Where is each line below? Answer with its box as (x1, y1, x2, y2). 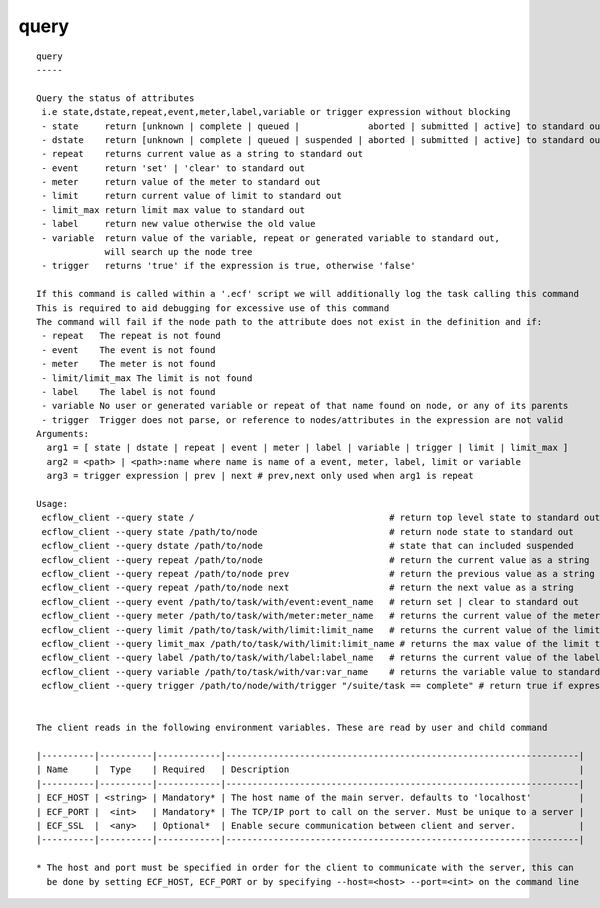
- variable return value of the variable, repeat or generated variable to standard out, (41, 232, 500, 244)
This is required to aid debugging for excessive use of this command (36, 302, 390, 314)
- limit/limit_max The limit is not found (41, 372, 253, 384)
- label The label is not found (41, 386, 216, 397)
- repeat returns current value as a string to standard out (41, 148, 364, 160)
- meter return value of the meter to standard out (41, 176, 322, 188)
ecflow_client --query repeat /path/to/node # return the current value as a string (41, 554, 590, 565)
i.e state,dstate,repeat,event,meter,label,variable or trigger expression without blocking (41, 106, 511, 118)
